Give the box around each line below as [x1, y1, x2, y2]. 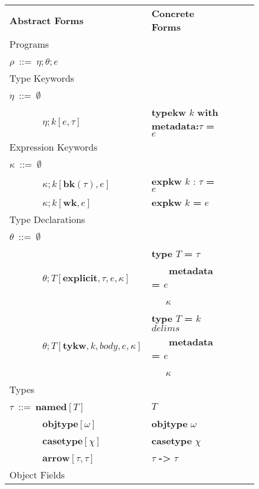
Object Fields [9, 468, 65, 481]
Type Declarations [9, 212, 85, 226]
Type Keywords [9, 71, 74, 85]
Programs [9, 37, 49, 51]
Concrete [151, 6, 195, 20]
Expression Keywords [9, 140, 98, 154]
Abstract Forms [9, 13, 84, 27]
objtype [151, 417, 188, 430]
